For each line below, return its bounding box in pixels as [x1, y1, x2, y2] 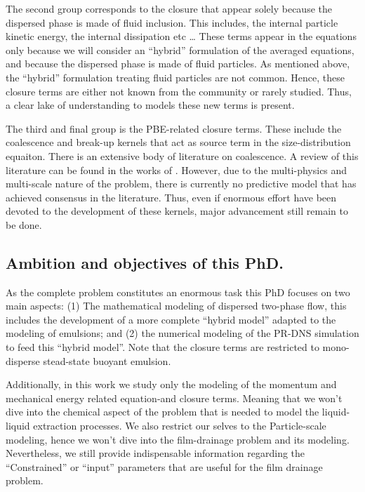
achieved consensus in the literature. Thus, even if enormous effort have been [6, 190, 337, 204]
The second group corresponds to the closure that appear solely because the [6, 1, 332, 15]
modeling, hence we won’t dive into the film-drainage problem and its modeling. [6, 432, 350, 446]
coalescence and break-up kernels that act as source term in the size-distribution [6, 135, 351, 149]
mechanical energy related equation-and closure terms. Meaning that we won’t [6, 390, 343, 405]
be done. [6, 217, 42, 232]
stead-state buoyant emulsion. [43, 353, 171, 368]
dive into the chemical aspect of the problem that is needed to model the [6, 404, 319, 419]
